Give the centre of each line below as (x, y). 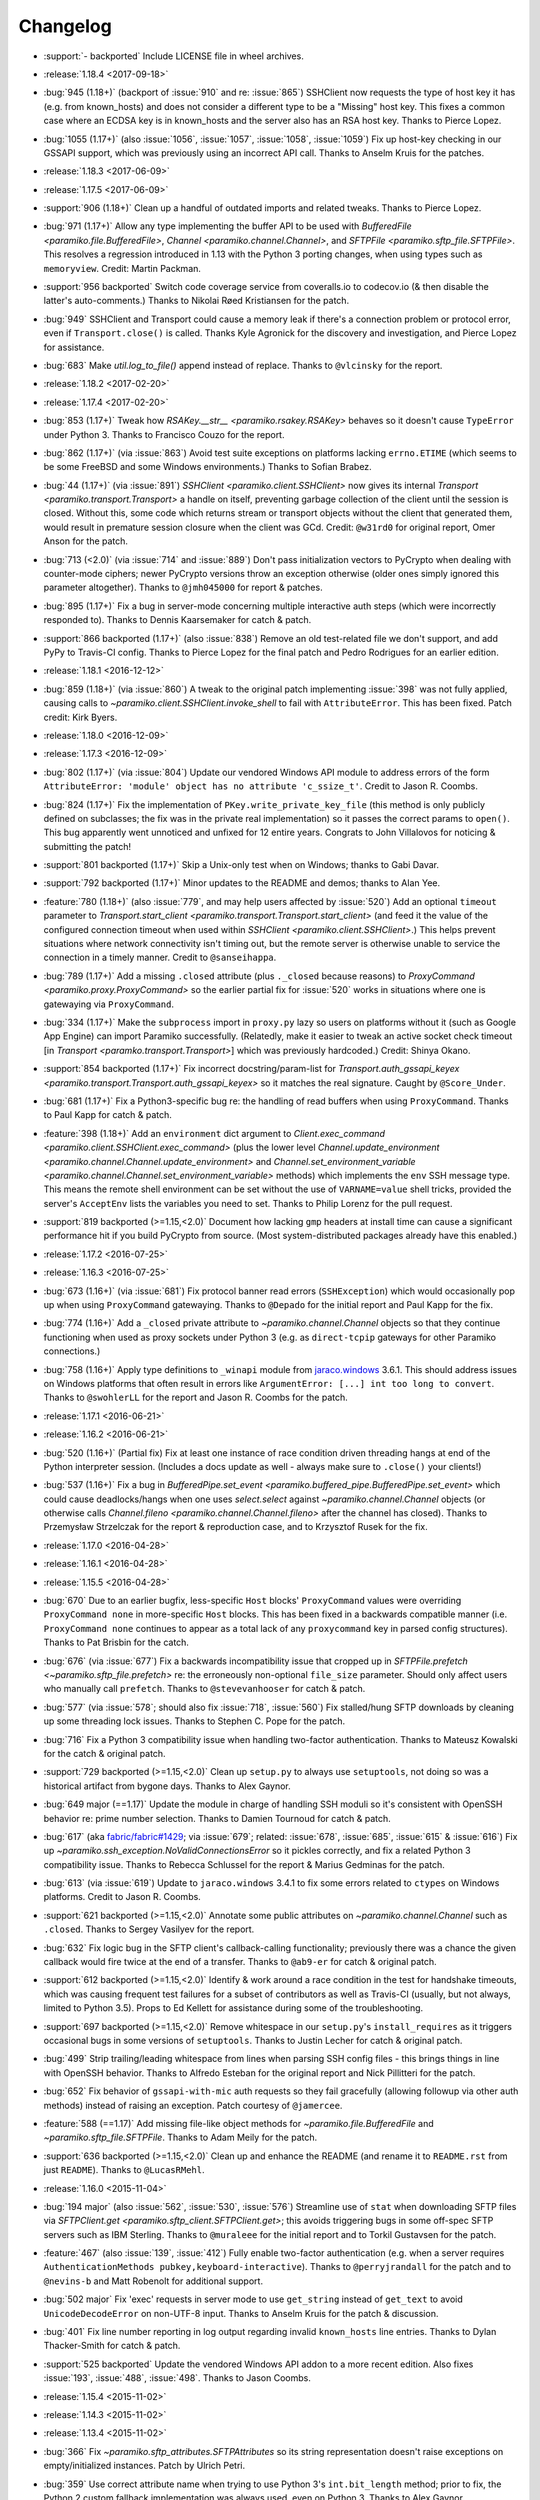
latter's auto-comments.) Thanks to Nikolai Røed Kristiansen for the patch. (196, 301)
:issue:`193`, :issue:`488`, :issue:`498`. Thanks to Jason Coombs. (177, 2378)
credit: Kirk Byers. (80, 717)
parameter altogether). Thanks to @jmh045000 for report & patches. (183, 587)
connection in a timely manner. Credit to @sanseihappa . (160, 957)
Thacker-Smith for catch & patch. (112, 2346)
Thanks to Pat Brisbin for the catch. (116, 1642)
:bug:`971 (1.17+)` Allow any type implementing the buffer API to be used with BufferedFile (227, 226)
